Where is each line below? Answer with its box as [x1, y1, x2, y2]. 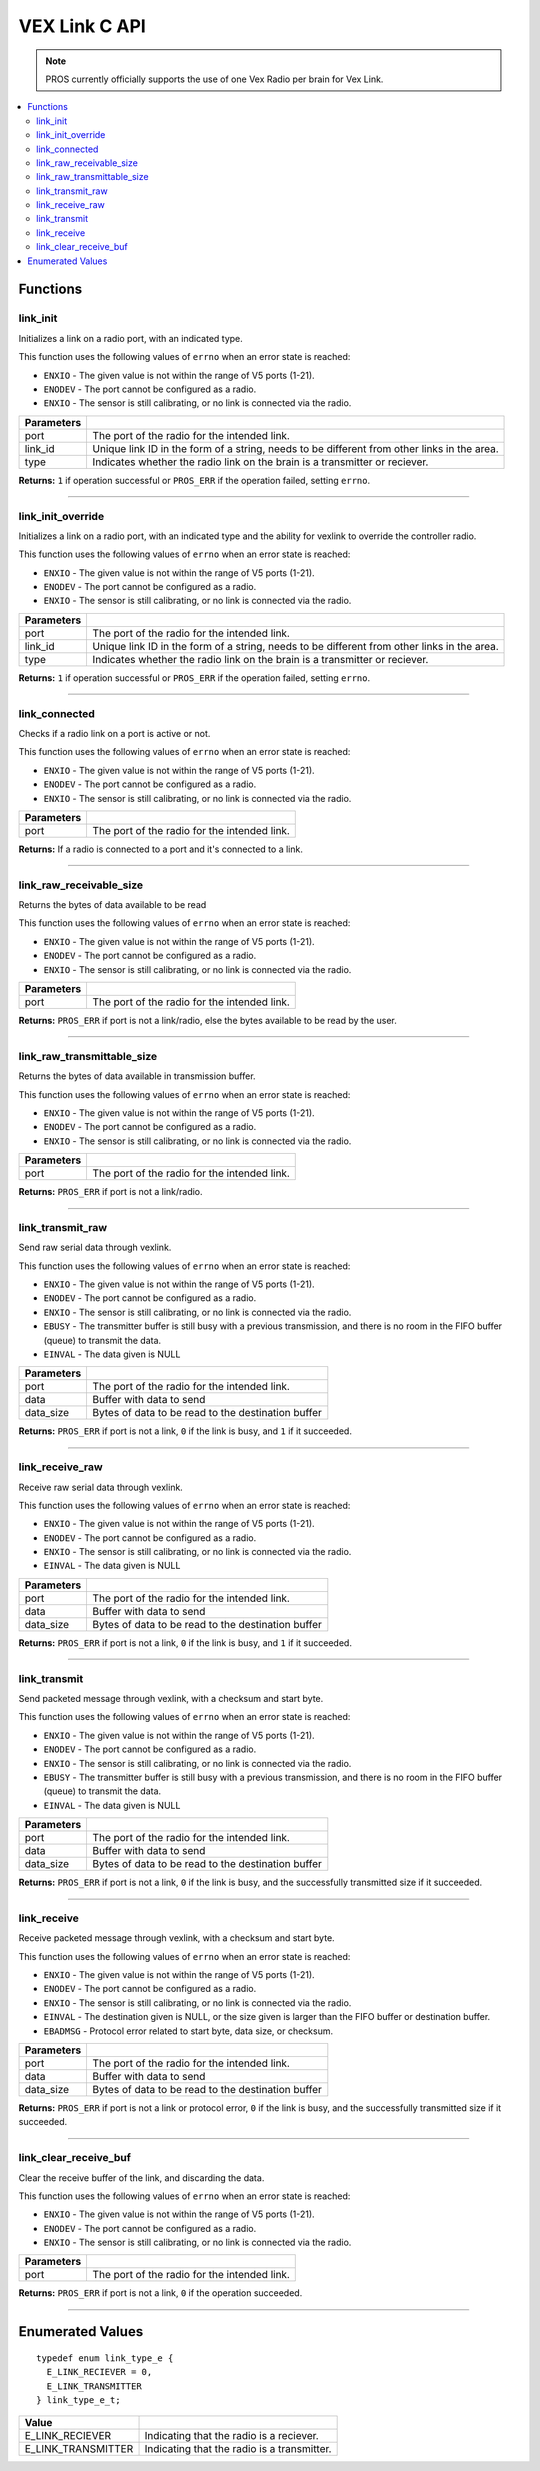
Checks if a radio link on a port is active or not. [18, 727, 211, 739]
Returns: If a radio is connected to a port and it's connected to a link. [18, 843, 304, 855]
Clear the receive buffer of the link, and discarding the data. [18, 2171, 265, 2184]
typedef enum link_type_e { [36, 2352, 174, 2364]
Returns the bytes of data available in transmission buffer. [18, 1070, 256, 1082]
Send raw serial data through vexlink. [18, 1241, 172, 1254]
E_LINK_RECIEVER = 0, [46, 2366, 153, 2378]
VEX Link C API [18, 15, 147, 37]
